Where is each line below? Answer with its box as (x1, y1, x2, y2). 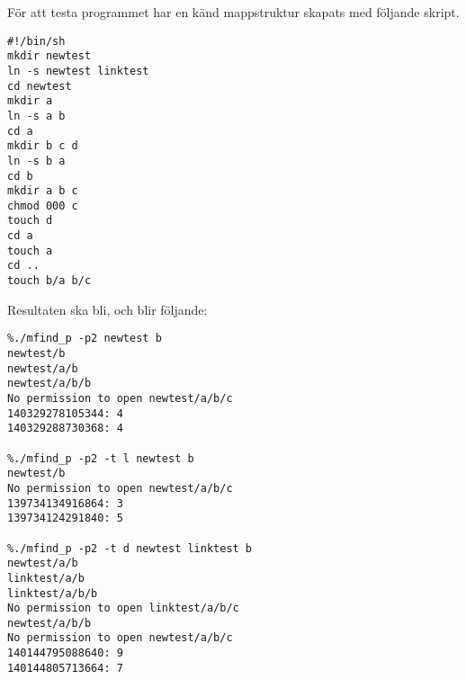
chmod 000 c (7, 199, 78, 212)
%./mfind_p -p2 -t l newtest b (7, 451, 194, 465)
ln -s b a (7, 154, 66, 167)
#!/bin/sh (7, 34, 66, 48)
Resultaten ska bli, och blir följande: (7, 299, 208, 318)
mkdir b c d (7, 139, 78, 153)
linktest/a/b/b (7, 586, 98, 600)
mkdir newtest (7, 49, 92, 63)
